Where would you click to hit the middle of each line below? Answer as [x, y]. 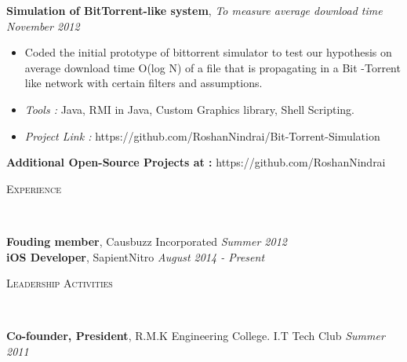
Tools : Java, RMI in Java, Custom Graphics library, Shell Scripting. [190, 109]
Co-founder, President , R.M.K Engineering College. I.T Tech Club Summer [196, 336]
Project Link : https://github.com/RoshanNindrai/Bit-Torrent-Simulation [202, 135]
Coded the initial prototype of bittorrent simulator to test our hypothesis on [208, 52]
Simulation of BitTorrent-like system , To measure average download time [194, 10]
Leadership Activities [60, 283]
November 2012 [43, 26]
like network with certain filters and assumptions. [144, 83]
